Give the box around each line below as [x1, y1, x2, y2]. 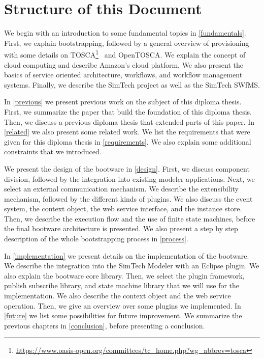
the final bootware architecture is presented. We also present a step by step [4, 223, 238, 234]
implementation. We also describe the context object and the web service [4, 290, 231, 301]
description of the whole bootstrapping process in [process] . [4, 233, 188, 244]
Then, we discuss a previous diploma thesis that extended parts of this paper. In [4, 116, 255, 127]
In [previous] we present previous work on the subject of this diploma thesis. [4, 96, 242, 107]
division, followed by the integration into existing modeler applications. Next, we [4, 173, 255, 184]
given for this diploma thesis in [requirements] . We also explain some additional [4, 136, 251, 147]
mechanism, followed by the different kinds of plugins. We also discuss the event [4, 193, 253, 204]
